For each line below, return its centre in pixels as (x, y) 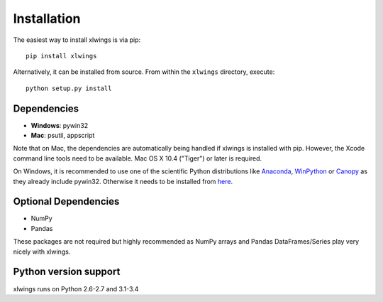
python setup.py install (69, 88)
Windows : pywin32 (60, 125)
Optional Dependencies (66, 201)
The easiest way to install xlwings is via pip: (77, 40)
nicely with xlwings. (42, 252)
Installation (47, 18)
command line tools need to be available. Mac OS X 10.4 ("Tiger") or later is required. (138, 158)
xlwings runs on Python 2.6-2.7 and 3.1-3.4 (76, 288)
